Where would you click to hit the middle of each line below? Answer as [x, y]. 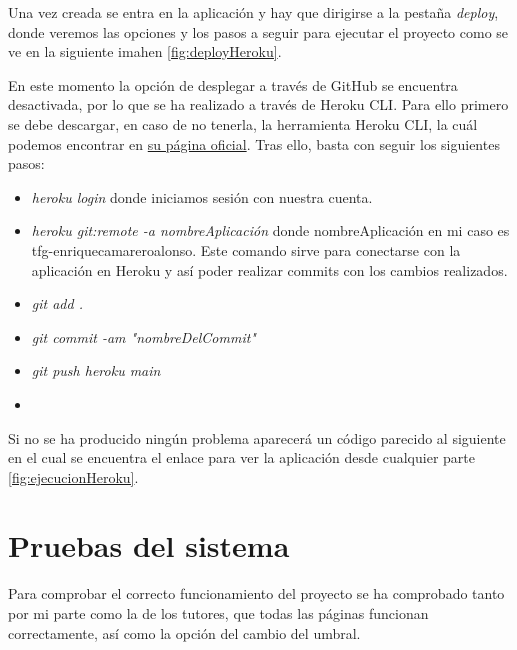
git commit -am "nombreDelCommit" [143, 336]
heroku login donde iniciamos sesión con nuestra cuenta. [202, 196]
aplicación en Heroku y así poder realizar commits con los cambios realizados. [269, 269]
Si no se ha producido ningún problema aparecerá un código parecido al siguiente [257, 437]
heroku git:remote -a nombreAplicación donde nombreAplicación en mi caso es [270, 230]
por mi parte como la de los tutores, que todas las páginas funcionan [218, 613]
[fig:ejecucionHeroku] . [73, 476]
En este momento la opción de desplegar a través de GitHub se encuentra [233, 84]
